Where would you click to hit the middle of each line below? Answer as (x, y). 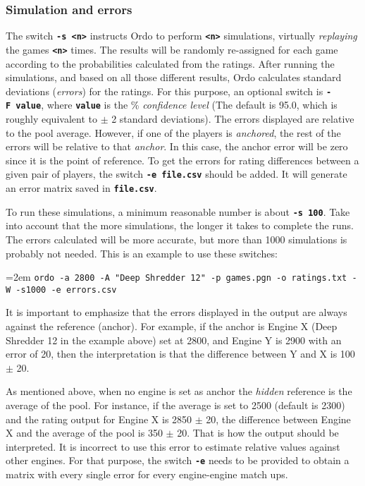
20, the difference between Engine (278, 419)
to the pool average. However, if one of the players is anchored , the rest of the (173, 132)
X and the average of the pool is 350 (84, 433)
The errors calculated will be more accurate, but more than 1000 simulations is (177, 239)
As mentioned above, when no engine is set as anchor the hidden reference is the (179, 391)
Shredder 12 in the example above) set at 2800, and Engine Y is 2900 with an (174, 340)
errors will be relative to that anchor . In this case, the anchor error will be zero (177, 146)
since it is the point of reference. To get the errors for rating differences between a (182, 160)
